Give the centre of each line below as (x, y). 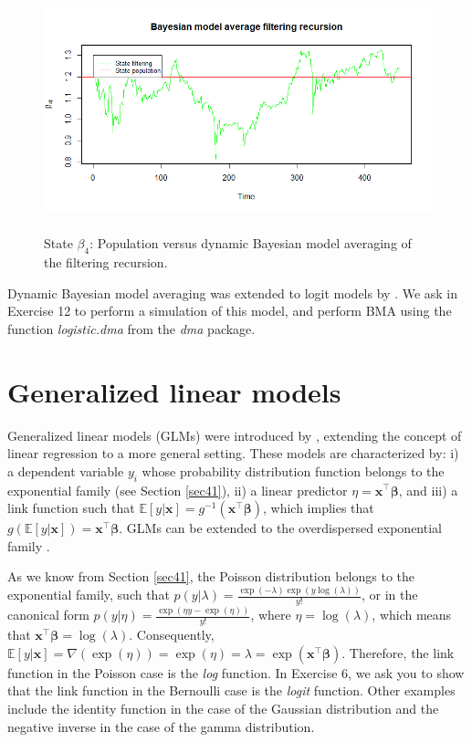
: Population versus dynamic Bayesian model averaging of (251, 243)
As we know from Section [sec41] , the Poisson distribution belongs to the (211, 576)
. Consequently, (172, 635)
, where (271, 615)
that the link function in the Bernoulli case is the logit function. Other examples (231, 690)
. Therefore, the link (398, 652)
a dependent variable (66, 470)
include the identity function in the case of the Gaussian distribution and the (223, 708)
